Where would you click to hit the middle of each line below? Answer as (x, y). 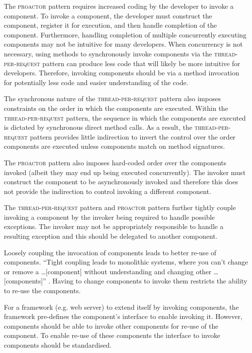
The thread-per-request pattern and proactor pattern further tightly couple (120, 207)
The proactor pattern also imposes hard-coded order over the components (115, 162)
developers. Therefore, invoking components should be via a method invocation (122, 73)
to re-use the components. (42, 291)
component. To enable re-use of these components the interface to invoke (112, 335)
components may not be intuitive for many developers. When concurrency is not (123, 44)
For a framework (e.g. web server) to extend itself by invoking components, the (121, 307)
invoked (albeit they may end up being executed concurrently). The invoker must (125, 172)
